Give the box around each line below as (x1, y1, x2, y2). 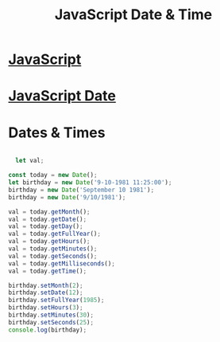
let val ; (15, 157, 44, 165)
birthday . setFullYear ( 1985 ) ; (8, 297, 105, 305)
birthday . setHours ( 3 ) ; (8, 304, 83, 312)
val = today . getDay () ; (8, 222, 83, 230)
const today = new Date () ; (8, 171, 98, 179)
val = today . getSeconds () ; (8, 252, 98, 260)
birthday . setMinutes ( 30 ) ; (8, 311, 94, 320)
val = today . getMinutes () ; (8, 245, 98, 253)
